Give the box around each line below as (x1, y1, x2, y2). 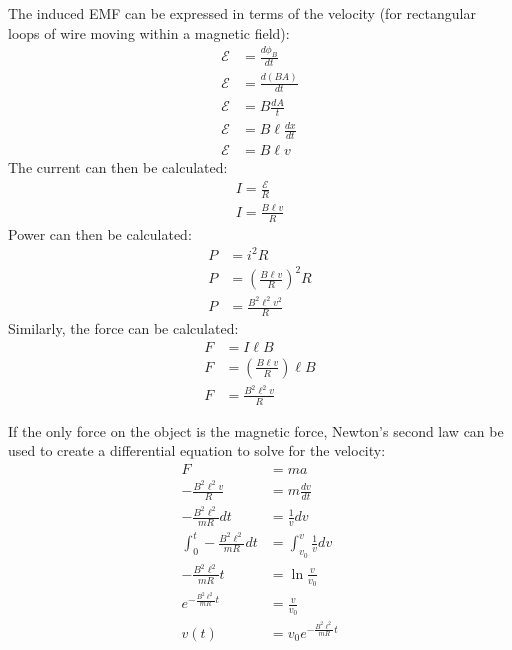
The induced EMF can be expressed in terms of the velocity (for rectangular (8, 3, 476, 23)
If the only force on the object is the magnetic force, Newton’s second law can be (8, 420, 504, 441)
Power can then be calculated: (8, 223, 192, 244)
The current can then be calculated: (8, 157, 228, 178)
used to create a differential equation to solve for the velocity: (8, 440, 386, 461)
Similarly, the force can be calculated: (8, 318, 239, 339)
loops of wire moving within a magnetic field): (8, 22, 290, 43)
